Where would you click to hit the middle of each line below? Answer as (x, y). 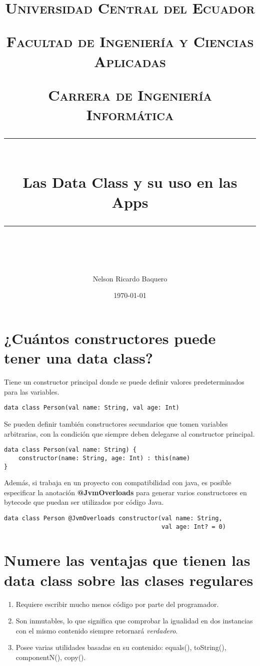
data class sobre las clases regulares (129, 580)
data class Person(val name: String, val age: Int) (92, 408)
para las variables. (32, 391)
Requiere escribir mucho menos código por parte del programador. (117, 604)
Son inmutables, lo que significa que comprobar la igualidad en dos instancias (134, 621)
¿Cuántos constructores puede (110, 338)
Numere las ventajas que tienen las (127, 560)
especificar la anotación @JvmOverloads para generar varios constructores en (125, 492)
